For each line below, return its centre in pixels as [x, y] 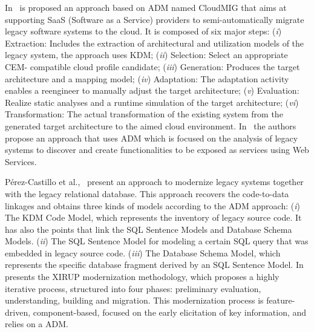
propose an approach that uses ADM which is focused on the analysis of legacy [152, 138]
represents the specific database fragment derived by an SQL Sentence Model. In [154, 265]
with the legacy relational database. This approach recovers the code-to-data [147, 193]
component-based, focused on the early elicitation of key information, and [170, 312]
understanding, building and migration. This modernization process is [134, 300]
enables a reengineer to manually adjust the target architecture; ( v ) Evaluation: [152, 90]
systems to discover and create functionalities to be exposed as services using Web [157, 150]
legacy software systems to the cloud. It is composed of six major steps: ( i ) [143, 31]
